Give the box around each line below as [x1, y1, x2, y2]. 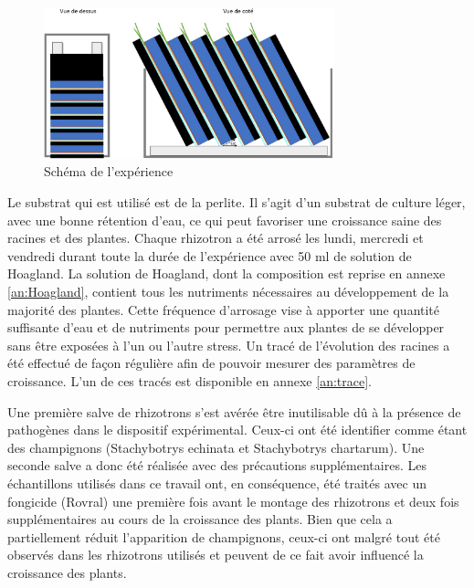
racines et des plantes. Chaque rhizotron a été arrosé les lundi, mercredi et [7, 228, 424, 247]
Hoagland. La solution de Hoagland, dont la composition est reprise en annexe [7, 264, 446, 283]
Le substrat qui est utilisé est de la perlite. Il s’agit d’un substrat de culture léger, [7, 193, 466, 212]
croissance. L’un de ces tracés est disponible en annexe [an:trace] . [7, 371, 372, 390]
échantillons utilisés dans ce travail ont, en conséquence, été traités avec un [7, 473, 427, 492]
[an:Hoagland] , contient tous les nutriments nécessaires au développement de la [7, 281, 449, 300]
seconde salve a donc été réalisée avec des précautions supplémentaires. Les [7, 456, 427, 475]
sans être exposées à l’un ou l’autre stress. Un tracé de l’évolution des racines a [7, 335, 450, 354]
